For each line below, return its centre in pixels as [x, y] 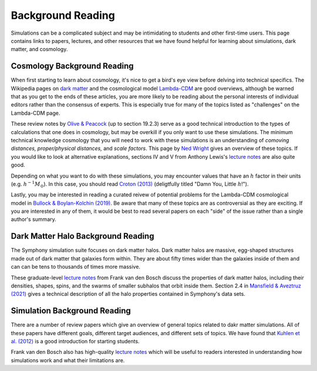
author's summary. [34, 219]
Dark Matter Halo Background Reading [82, 236]
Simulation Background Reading [71, 311]
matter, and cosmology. [39, 49]
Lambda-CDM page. [36, 113]
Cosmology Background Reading [72, 66]
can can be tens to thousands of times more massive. [76, 267]
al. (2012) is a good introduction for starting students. [75, 342]
